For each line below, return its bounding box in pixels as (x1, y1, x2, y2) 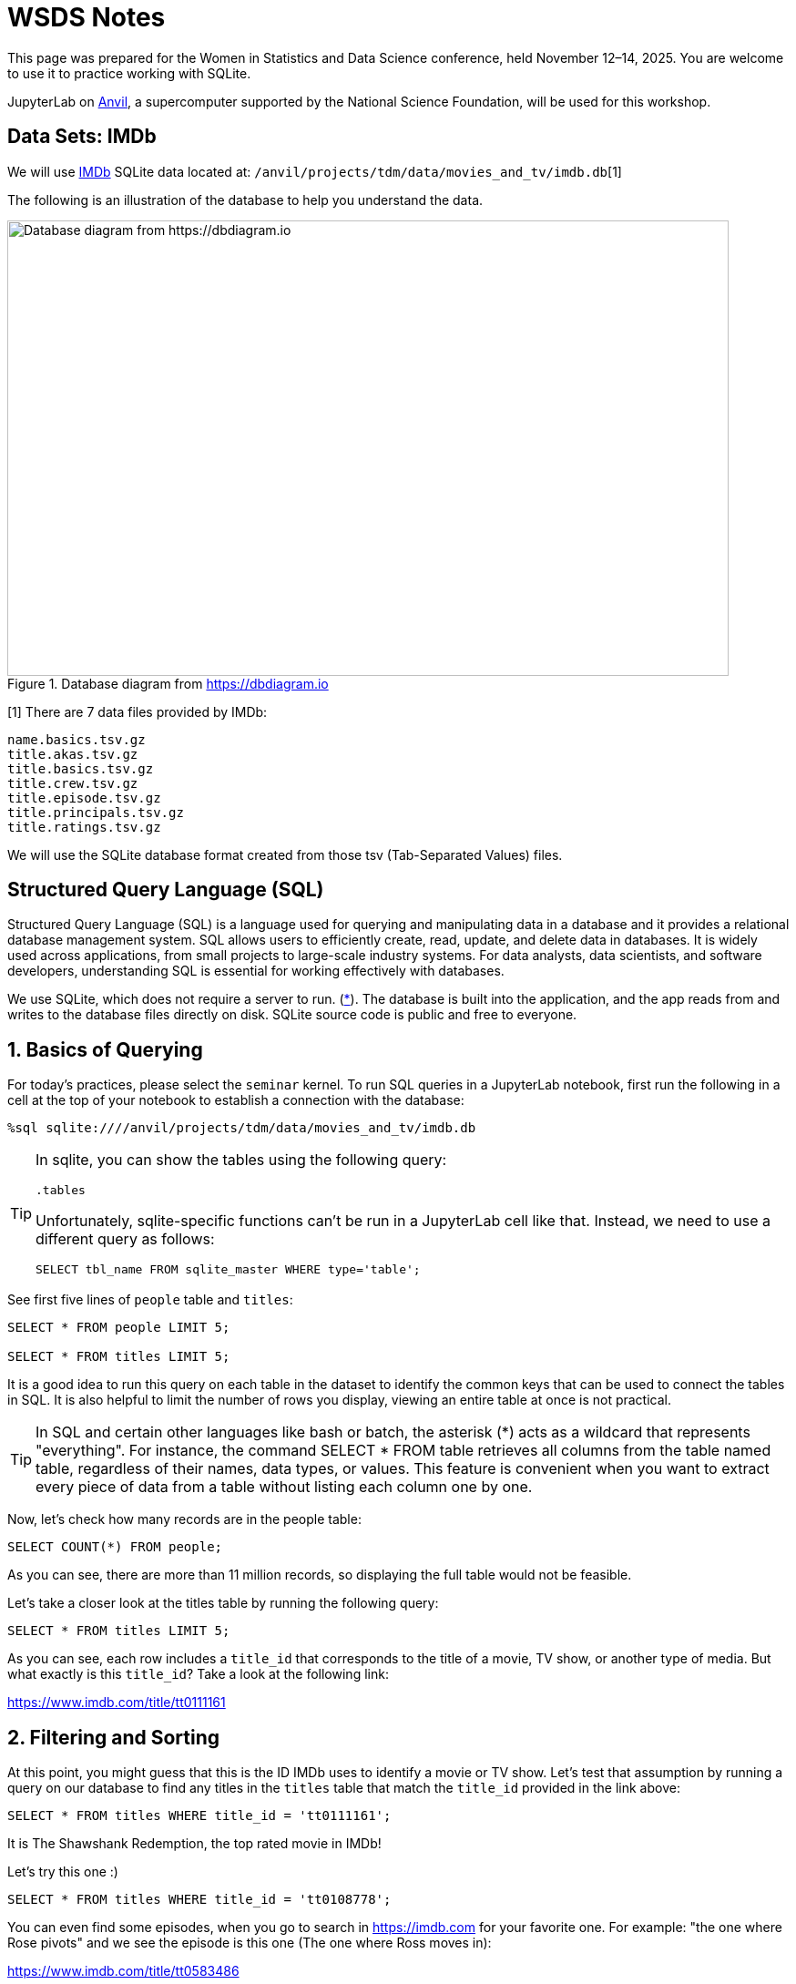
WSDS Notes (7, 2, 166, 33)
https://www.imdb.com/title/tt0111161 (7, 1694, 226, 1711)
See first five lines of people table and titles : (7, 1292, 293, 1308)
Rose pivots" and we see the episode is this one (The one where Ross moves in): (7, 1935, 492, 1951)
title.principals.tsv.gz (7, 804, 184, 820)
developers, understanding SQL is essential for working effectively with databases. (7, 963, 505, 979)
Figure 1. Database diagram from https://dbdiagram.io (7, 675, 329, 691)
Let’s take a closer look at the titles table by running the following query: (7, 1595, 439, 1611)
